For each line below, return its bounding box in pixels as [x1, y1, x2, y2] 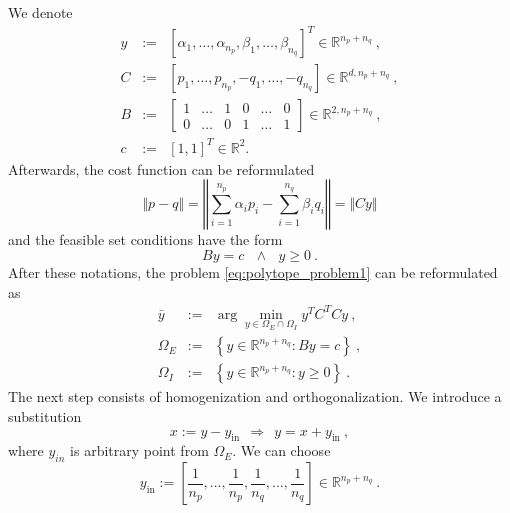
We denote [8, 2, 73, 22]
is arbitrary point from [70, 440, 209, 461]
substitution [8, 405, 82, 426]
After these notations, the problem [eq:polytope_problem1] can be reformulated [8, 261, 498, 282]
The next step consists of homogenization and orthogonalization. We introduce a [8, 386, 502, 407]
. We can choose [232, 440, 331, 461]
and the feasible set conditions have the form [8, 229, 283, 250]
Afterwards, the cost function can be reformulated [8, 158, 315, 179]
